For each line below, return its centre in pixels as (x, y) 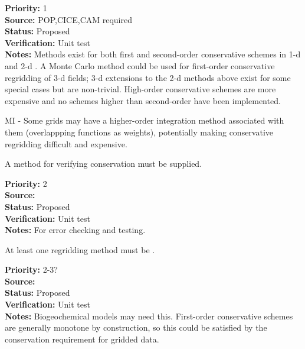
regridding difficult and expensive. (66, 143)
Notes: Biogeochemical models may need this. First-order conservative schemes (149, 316)
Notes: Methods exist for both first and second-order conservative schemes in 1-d (153, 54)
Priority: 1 (26, 8)
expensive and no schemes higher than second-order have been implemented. (143, 100)
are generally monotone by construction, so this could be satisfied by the (136, 327)
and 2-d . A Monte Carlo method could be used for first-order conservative (140, 65)
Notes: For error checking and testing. (75, 230)
